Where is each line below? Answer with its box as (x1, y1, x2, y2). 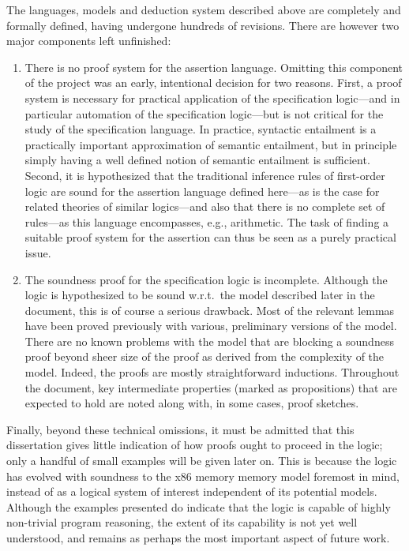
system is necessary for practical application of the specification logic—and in (24, 89, 400, 106)
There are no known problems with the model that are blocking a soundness (24, 332, 394, 349)
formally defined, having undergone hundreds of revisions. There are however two (6, 17, 400, 33)
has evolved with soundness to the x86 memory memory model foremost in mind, (6, 467, 400, 484)
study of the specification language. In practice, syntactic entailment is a (24, 121, 377, 137)
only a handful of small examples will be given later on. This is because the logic (6, 452, 397, 469)
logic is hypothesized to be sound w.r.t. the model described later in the (24, 287, 375, 303)
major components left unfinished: (6, 32, 171, 49)
